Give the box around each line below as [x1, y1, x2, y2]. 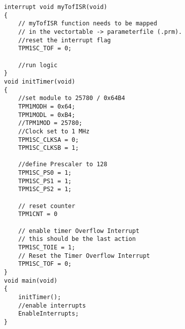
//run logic [18, 61, 58, 69]
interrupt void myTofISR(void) [4, 3, 107, 10]
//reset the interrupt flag [18, 36, 111, 44]
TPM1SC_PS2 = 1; [18, 186, 72, 193]
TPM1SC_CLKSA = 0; [18, 136, 79, 143]
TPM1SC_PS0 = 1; [18, 169, 72, 177]
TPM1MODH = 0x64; [18, 103, 76, 110]
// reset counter [18, 202, 76, 210]
